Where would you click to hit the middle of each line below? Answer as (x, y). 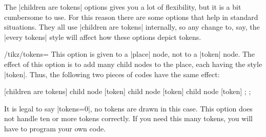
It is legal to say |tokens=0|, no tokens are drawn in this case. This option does (128, 108)
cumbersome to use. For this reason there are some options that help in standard (131, 17)
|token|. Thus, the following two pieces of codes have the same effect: (112, 74)
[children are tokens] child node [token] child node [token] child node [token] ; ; (128, 91)
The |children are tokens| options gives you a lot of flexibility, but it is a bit (123, 7)
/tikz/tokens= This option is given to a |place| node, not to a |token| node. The (130, 54)
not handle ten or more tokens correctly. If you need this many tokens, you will (128, 118)
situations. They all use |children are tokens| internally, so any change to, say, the (132, 27)
